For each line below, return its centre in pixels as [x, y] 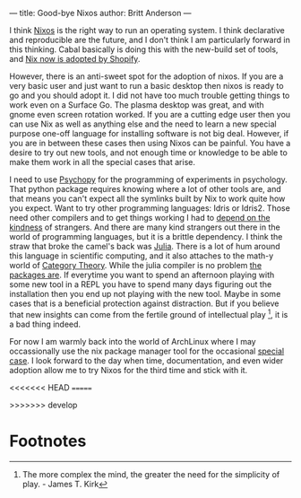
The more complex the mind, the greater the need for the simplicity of [151, 474]
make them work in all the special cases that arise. [102, 162]
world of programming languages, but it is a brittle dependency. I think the [146, 236]
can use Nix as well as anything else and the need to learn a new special [143, 124]
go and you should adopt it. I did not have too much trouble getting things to [150, 95]
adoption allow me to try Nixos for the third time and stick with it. [129, 370]
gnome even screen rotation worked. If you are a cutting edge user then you [150, 114]
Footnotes [48, 441]
